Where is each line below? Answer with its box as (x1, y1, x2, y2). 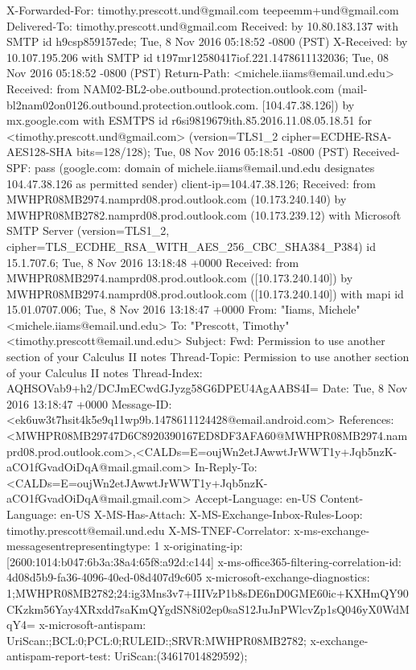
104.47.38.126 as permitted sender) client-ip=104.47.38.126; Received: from (6, 175, 376, 191)
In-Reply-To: (195, 458, 257, 475)
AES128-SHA (6, 143, 73, 160)
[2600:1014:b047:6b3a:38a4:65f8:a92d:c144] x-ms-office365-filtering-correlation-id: (6, 553, 402, 569)
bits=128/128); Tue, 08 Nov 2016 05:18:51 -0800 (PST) (76, 143, 349, 160)
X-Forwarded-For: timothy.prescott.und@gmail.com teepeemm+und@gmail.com (6, 2, 399, 18)
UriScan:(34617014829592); (114, 647, 248, 664)
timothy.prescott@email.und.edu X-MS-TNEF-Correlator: (6, 521, 290, 538)
